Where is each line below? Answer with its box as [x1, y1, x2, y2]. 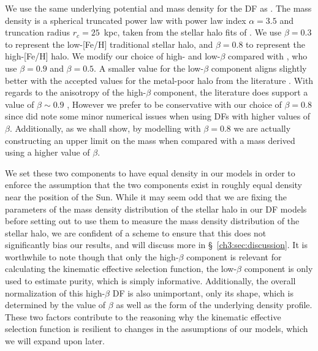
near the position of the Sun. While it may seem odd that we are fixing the [5, 190, 287, 203]
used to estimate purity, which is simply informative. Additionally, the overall [5, 274, 296, 287]
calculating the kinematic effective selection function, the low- [5, 262, 237, 275]
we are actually [233, 121, 291, 134]
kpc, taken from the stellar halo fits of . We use [104, 26, 282, 39]
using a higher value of [5, 146, 90, 159]
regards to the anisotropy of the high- [5, 86, 146, 99]
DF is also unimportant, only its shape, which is [112, 286, 293, 299]
